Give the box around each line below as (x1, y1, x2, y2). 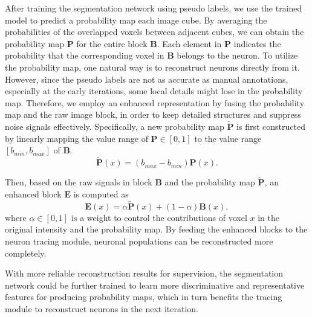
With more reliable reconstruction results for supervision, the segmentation (5, 267, 284, 280)
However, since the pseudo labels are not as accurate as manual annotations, (5, 72, 288, 85)
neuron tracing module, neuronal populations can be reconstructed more (5, 234, 273, 247)
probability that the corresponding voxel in (5, 49, 164, 62)
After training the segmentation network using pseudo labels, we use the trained (5, 2, 302, 14)
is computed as (73, 187, 129, 200)
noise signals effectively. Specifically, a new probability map (5, 120, 224, 133)
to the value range (194, 132, 262, 144)
